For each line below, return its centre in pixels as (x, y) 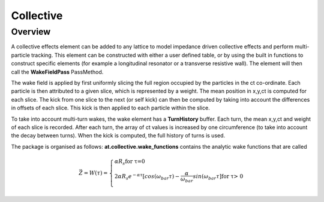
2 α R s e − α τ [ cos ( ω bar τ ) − (147, 177)
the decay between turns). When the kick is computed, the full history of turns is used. (118, 136)
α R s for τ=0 (130, 162)
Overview (31, 32)
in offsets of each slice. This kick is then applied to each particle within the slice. (110, 108)
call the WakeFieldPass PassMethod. (57, 72)
